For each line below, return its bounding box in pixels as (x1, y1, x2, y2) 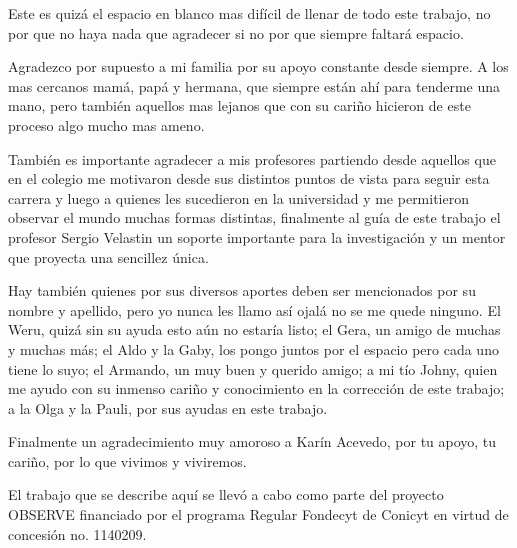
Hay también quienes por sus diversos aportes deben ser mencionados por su (8, 280, 476, 301)
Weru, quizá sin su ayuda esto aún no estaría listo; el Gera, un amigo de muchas (8, 319, 501, 340)
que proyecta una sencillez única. (8, 246, 209, 267)
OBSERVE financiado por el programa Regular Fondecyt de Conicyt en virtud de (8, 504, 509, 525)
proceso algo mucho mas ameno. (8, 114, 205, 135)
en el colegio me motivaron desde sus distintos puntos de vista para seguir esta (8, 168, 490, 189)
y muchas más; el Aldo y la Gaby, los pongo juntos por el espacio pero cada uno (8, 338, 499, 359)
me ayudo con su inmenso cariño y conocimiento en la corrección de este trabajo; (8, 378, 505, 399)
